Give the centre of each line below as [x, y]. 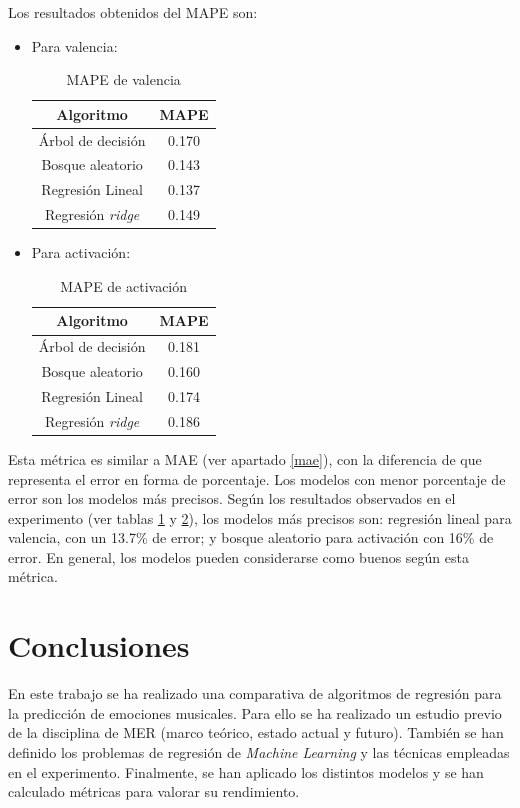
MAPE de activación [124, 285]
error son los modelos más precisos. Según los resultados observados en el [232, 498]
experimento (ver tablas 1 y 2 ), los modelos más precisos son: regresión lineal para [260, 517]
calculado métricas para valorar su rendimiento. [154, 791]
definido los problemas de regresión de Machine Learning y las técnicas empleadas [259, 751]
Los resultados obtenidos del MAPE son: [133, 12]
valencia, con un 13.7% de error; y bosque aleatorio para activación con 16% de [251, 537]
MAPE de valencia [123, 79]
